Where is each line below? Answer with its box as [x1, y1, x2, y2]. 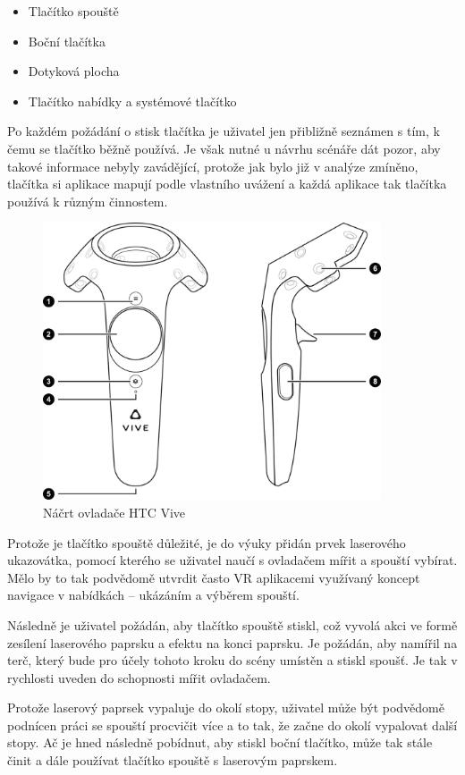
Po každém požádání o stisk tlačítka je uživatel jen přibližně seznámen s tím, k [7, 122, 440, 140]
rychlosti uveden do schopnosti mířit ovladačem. [7, 668, 271, 687]
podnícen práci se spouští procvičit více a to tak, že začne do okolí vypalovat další [7, 715, 458, 734]
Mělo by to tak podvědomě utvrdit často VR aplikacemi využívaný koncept [7, 568, 420, 586]
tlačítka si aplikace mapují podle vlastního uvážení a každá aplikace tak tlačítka [7, 174, 447, 193]
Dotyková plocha [28, 62, 120, 80]
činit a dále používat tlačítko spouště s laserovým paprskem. [7, 751, 338, 770]
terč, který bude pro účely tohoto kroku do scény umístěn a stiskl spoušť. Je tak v [7, 651, 458, 670]
